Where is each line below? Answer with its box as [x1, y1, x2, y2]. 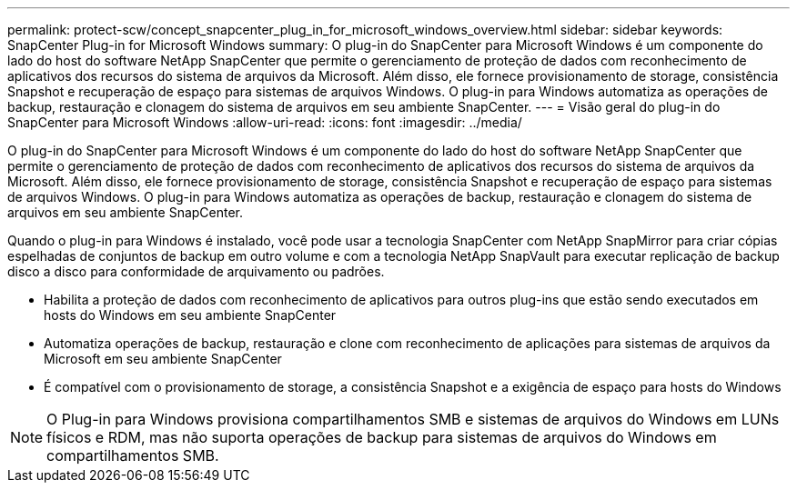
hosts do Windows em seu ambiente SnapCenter [44, 307, 337, 323]
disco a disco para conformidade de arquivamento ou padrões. [7, 264, 385, 279]
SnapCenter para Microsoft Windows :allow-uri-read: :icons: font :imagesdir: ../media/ [7, 115, 522, 130]
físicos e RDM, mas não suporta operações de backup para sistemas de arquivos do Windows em [46, 428, 717, 446]
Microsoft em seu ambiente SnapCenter [44, 351, 282, 366]
